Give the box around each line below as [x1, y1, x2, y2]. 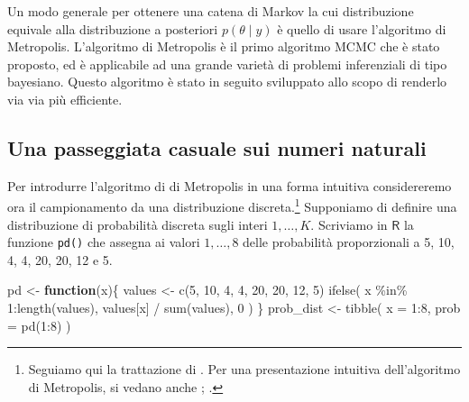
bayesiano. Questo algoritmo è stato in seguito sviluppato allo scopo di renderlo [7, 72, 447, 91]
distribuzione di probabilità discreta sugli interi [7, 215, 268, 233]
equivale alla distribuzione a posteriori [7, 19, 218, 38]
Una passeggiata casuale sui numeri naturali [7, 133, 427, 161]
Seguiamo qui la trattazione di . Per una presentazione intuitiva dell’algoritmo [28, 360, 461, 379]
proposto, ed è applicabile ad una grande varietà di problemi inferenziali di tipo [7, 54, 447, 73]
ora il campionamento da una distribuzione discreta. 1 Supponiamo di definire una [7, 195, 457, 216]
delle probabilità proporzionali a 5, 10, [243, 233, 455, 251]
